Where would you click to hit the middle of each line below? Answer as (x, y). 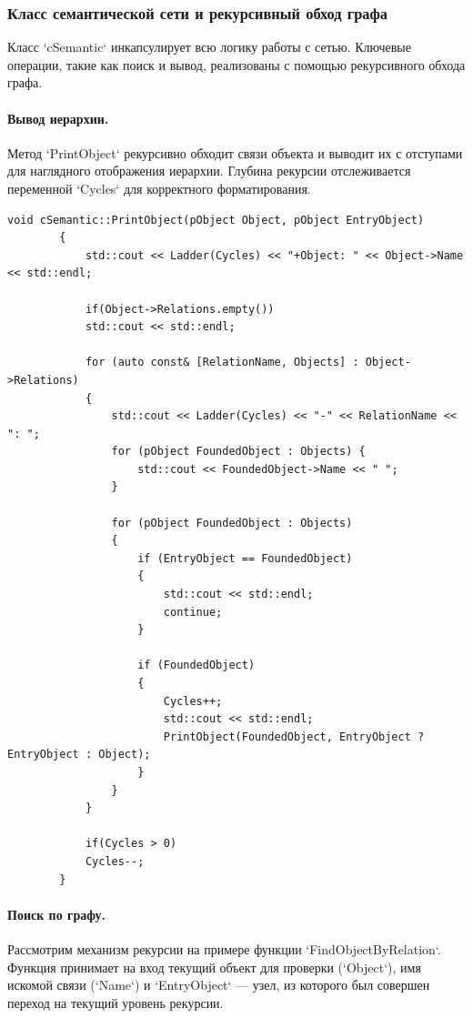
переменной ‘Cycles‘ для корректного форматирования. (159, 188)
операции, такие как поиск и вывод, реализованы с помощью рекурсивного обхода (236, 64)
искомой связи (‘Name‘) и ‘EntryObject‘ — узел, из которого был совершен (219, 985)
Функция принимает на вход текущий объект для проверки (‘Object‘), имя (214, 967)
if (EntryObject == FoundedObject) (245, 558)
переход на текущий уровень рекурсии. (116, 1002)
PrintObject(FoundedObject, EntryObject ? (294, 736)
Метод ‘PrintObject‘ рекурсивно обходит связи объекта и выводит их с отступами (235, 152)
